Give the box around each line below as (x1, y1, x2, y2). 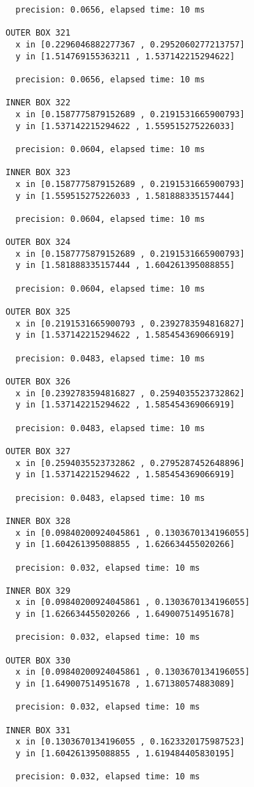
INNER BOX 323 (6, 167, 71, 178)
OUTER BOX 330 (6, 655, 71, 666)
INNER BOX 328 (6, 516, 71, 526)
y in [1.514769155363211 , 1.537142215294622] (15, 51, 235, 61)
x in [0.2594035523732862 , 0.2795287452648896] (15, 458, 245, 468)
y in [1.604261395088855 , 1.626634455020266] (15, 539, 235, 550)
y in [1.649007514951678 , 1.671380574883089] (15, 679, 235, 689)
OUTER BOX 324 (6, 237, 71, 248)
